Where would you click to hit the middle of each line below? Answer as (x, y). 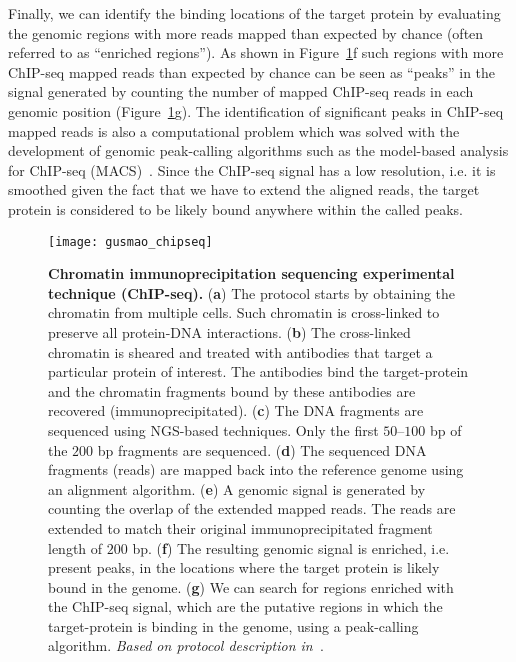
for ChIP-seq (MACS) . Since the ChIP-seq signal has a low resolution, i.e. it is (252, 169)
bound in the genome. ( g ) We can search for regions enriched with (251, 586)
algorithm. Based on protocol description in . (186, 645)
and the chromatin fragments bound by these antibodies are (232, 390)
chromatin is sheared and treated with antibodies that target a (240, 351)
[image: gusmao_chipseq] (130, 241)
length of (75, 547)
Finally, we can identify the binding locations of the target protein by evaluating (254, 13)
